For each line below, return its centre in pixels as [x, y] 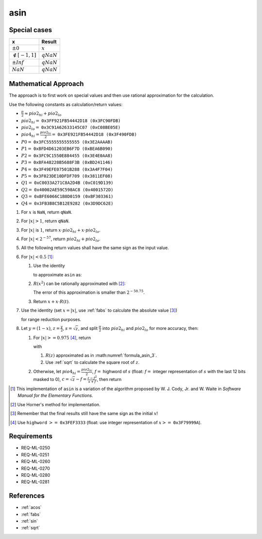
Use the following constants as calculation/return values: [66, 104]
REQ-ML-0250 [36, 448]
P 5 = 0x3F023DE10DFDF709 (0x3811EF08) [67, 176]
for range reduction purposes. [51, 319]
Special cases [31, 30]
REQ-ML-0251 [35, 454]
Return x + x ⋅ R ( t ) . [51, 301]
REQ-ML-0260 [36, 462]
